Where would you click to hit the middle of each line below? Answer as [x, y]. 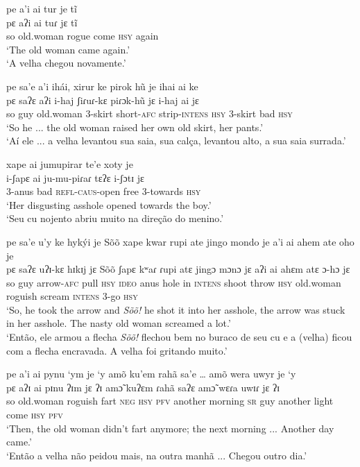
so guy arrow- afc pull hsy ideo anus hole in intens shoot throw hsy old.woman [174, 282]
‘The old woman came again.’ [68, 49]
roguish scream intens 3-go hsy [72, 296]
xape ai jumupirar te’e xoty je [70, 163]
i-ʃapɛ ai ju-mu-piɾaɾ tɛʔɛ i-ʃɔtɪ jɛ [75, 177]
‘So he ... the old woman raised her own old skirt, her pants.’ [135, 127]
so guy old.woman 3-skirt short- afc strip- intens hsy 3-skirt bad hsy [149, 113]
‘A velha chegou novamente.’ [66, 63]
